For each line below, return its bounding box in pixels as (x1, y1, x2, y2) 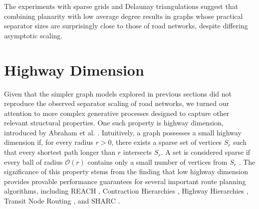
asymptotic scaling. (4, 30, 63, 40)
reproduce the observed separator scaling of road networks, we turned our (4, 98, 229, 108)
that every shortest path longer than (4, 147, 116, 157)
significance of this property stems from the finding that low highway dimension (4, 166, 248, 177)
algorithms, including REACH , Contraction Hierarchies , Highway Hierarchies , (4, 186, 249, 196)
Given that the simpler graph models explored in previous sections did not (4, 88, 232, 99)
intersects (123, 147, 152, 157)
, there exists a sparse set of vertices (111, 137, 222, 147)
